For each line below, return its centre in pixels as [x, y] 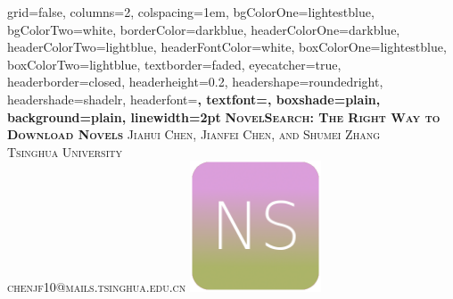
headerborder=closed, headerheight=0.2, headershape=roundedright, [195, 82]
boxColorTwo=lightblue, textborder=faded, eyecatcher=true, [174, 64]
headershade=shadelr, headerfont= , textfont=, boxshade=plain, [194, 99]
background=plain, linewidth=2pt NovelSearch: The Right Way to [224, 116]
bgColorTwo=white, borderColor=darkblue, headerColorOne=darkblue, [204, 29]
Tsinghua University [65, 151]
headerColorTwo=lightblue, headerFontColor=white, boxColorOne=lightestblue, [227, 47]
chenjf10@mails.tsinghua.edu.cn [97, 287]
